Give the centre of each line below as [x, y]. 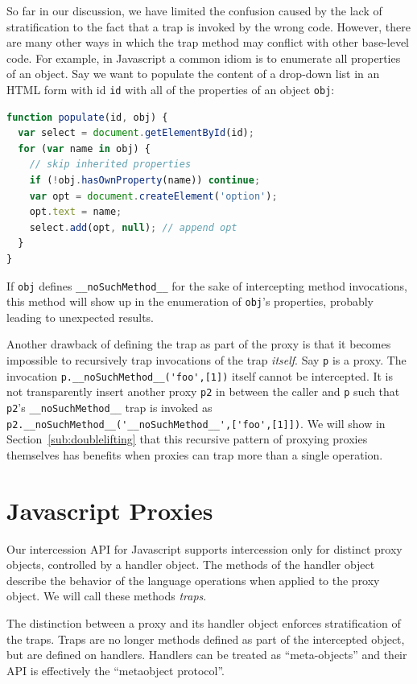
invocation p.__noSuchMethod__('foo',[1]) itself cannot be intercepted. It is [200, 375]
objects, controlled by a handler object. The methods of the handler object [191, 565]
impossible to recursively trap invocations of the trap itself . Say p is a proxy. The [206, 360]
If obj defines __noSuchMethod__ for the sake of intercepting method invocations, [207, 285]
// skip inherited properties [110, 165]
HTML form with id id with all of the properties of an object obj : [171, 89]
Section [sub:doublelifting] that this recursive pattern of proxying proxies [187, 439]
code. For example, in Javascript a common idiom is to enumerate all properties [204, 58]
